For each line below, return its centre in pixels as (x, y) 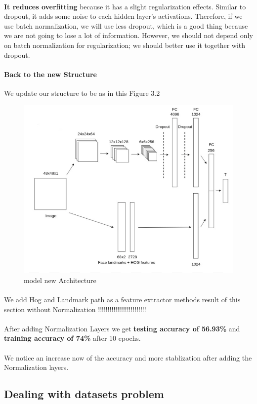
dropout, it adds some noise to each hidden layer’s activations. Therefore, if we (123, 16)
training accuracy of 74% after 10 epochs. (72, 338)
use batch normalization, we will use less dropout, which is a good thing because (126, 25)
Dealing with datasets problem (84, 394)
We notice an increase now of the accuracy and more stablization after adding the (128, 357)
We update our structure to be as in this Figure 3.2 (82, 93)
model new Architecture (60, 280)
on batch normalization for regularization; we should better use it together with (125, 45)
